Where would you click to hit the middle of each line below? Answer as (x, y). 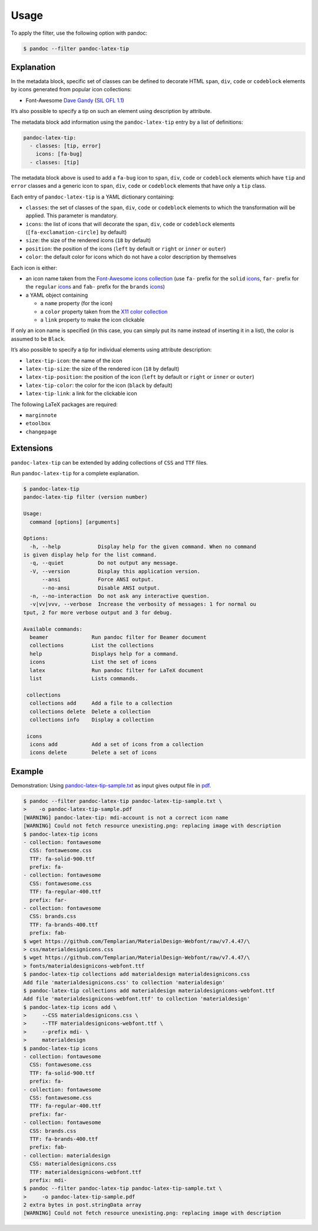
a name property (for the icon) (77, 303)
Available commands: (53, 629)
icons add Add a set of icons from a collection (117, 744)
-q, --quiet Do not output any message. (104, 563)
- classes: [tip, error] (65, 145)
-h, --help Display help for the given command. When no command (143, 547)
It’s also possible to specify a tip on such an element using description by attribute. (111, 111)
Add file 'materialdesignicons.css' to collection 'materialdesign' (124, 982)
